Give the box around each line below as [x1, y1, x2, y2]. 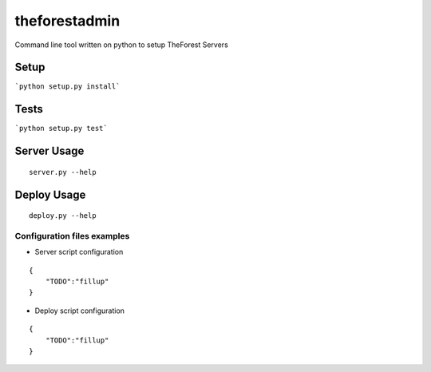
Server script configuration [34, 247, 124, 257]
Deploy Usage [14, 188, 86, 201]
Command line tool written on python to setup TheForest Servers [14, 40, 229, 49]
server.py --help [29, 168, 97, 176]
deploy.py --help [29, 212, 97, 220]
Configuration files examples [14, 230, 130, 241]
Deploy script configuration [34, 306, 125, 315]
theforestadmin [14, 12, 121, 30]
